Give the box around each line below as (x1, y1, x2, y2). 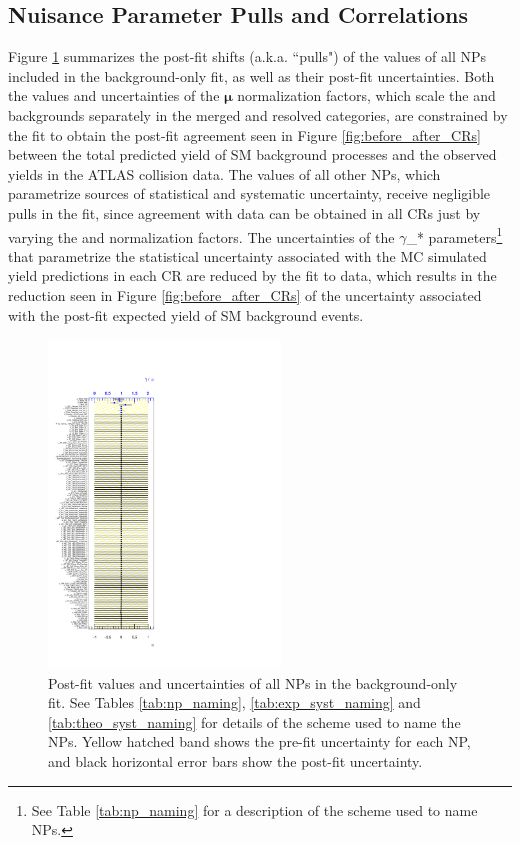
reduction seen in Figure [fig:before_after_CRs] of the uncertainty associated (8, 284, 482, 305)
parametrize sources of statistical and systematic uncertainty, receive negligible (8, 183, 491, 204)
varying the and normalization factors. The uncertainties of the (8, 226, 395, 247)
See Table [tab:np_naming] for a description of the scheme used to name (31, 799, 478, 820)
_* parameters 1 (406, 223, 503, 247)
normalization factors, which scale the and (237, 85, 496, 106)
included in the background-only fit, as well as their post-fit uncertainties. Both (8, 65, 495, 86)
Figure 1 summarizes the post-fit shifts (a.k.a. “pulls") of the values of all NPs (8, 46, 487, 67)
